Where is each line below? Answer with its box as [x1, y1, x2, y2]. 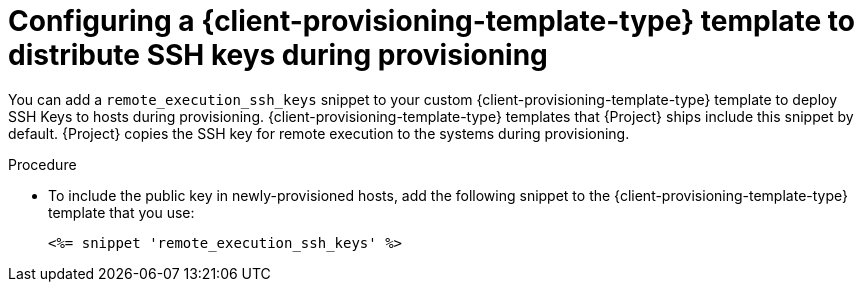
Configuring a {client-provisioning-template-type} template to [8, 4, 855, 38]
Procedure [8, 155, 77, 173]
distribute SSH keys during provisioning [8, 38, 548, 72]
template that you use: [48, 203, 195, 221]
